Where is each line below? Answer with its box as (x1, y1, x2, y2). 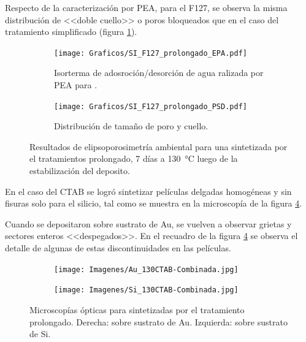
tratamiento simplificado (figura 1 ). (5, 25, 137, 38)
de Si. (29, 327, 51, 340)
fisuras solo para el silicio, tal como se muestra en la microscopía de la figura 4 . (5, 197, 302, 210)
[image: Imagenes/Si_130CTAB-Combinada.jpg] (54, 286, 239, 295)
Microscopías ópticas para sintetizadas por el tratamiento (29, 303, 245, 316)
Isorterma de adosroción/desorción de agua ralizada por (54, 66, 264, 79)
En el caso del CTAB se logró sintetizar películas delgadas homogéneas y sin (5, 184, 292, 197)
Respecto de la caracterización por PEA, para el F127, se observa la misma (5, 1, 288, 13)
